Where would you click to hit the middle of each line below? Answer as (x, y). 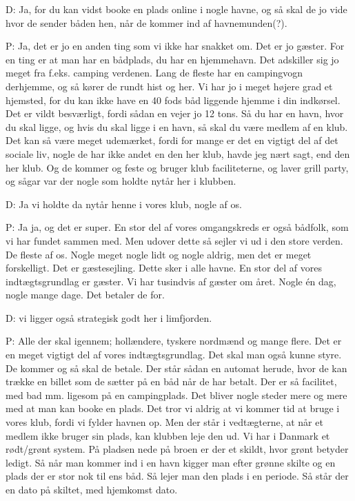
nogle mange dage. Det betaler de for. (85, 295)
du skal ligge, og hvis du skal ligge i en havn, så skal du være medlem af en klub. (177, 126)
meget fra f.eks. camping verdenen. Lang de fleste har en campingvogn (154, 73)
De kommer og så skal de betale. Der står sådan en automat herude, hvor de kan (176, 368)
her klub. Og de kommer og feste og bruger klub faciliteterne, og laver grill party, (177, 167)
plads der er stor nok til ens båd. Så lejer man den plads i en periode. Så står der (177, 476)
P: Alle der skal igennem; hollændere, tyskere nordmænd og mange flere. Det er (174, 341)
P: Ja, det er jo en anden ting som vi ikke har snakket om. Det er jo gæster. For (175, 46)
